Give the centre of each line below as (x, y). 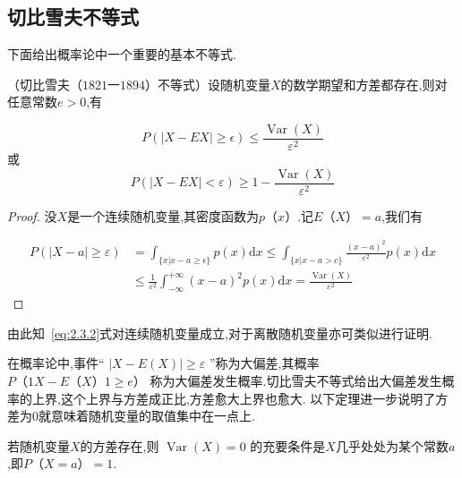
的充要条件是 (288, 445)
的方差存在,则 (120, 445)
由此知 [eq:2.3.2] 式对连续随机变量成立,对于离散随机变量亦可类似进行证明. (220, 333)
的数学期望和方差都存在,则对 (364, 84)
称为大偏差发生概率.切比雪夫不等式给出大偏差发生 (296, 380)
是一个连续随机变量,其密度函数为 (163, 215)
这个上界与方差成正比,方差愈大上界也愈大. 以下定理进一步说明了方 (254, 398)
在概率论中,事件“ (56, 363)
